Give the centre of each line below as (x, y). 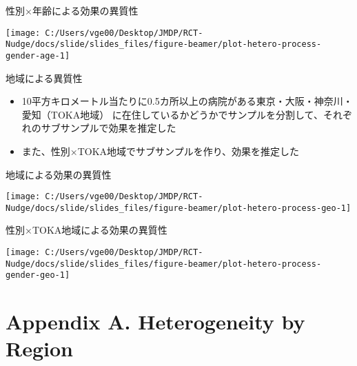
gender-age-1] (38, 55)
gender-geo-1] (38, 275)
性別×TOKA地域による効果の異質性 (86, 230)
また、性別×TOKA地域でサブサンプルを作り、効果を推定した (161, 151)
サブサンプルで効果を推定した (109, 128)
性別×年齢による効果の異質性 (72, 10)
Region (39, 348)
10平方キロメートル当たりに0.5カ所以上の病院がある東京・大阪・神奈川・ (187, 101)
